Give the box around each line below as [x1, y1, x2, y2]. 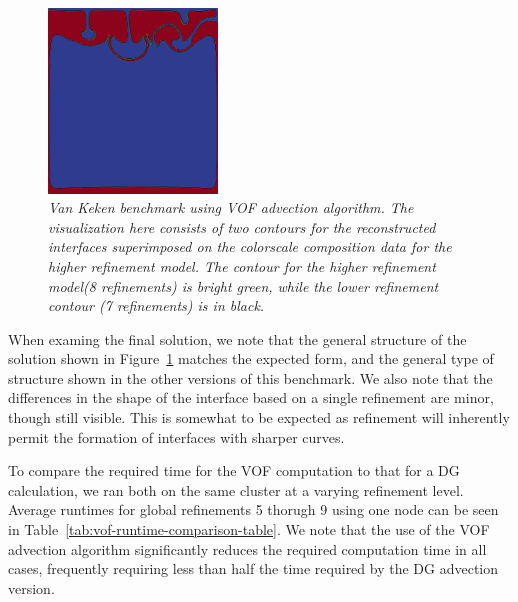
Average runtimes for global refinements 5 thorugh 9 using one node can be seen [8, 499, 499, 520]
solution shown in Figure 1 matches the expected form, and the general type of [8, 348, 494, 369]
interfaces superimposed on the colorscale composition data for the [48, 236, 452, 257]
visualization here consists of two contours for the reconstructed [48, 216, 436, 237]
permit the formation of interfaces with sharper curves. [8, 426, 345, 447]
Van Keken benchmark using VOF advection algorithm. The [48, 197, 414, 218]
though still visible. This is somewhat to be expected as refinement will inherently [8, 407, 510, 428]
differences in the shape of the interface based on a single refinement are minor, [8, 387, 494, 408]
